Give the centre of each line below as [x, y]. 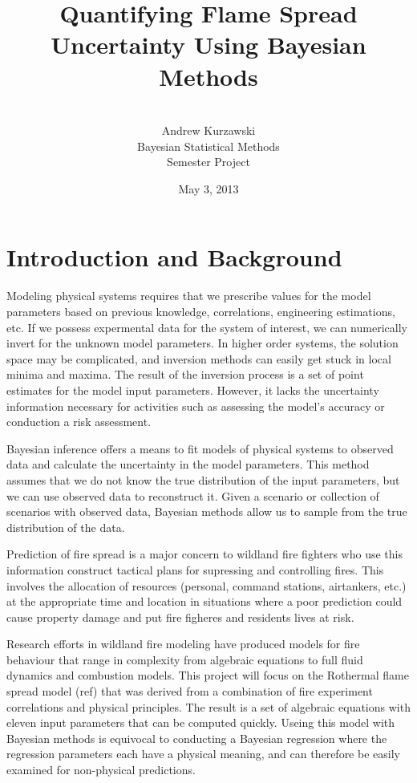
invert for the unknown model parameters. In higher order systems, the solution [202, 343]
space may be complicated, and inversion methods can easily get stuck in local [199, 358]
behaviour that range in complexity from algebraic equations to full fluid [185, 659]
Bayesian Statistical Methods [208, 146]
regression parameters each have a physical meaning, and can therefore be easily [203, 754]
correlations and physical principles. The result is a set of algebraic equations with [208, 706]
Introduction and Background [174, 257]
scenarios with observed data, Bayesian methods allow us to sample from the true [207, 511]
